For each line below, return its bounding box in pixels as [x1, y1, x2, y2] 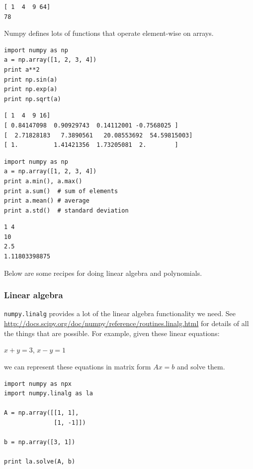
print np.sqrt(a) [4, 95, 61, 103]
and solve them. [177, 361, 225, 371]
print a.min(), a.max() [4, 177, 83, 185]
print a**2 [4, 66, 40, 73]
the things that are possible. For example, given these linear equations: [4, 328, 220, 338]
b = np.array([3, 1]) [4, 439, 76, 446]
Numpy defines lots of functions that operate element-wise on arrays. [4, 28, 214, 38]
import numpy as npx [4, 380, 72, 387]
